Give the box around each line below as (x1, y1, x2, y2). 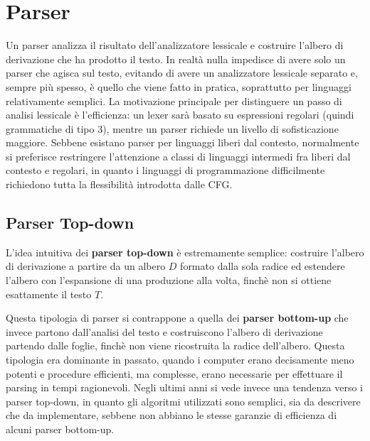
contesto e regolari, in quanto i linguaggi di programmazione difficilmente (6, 163, 325, 178)
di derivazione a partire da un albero (6, 258, 166, 273)
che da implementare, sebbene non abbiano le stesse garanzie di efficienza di (6, 408, 337, 423)
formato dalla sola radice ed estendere (180, 258, 345, 273)
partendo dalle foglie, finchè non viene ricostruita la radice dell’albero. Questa (6, 338, 345, 353)
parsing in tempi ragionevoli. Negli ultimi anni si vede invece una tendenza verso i (6, 380, 364, 395)
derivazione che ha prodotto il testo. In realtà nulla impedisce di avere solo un (6, 51, 346, 66)
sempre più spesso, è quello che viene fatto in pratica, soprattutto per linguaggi (6, 79, 351, 94)
